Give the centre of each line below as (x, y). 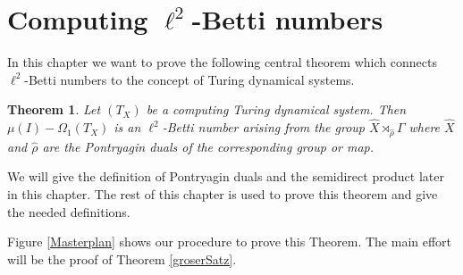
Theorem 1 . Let (54, 109)
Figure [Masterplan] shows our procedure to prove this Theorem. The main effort (230, 242)
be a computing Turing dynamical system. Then (276, 109)
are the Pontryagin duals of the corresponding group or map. (208, 146)
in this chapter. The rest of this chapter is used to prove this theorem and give (223, 194)
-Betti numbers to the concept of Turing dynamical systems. (189, 79)
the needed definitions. (69, 211)
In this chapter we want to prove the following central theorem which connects (222, 62)
